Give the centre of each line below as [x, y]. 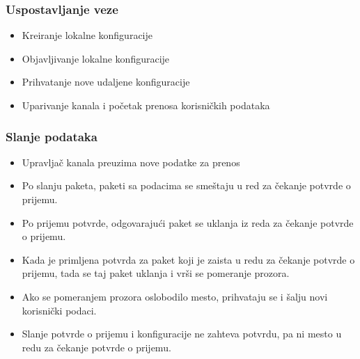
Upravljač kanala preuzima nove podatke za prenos [131, 162]
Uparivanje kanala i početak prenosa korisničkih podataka [146, 105]
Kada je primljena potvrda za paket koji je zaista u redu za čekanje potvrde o [188, 259]
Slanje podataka [52, 136]
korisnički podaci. [59, 310]
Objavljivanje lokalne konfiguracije [96, 58]
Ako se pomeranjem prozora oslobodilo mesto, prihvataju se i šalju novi [175, 296]
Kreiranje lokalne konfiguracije [87, 35]
